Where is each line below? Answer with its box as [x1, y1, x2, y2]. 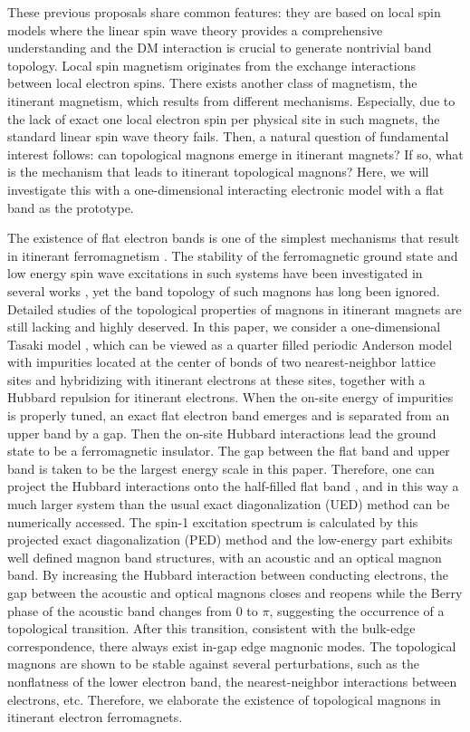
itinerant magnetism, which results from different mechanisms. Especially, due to [7, 91, 456, 110]
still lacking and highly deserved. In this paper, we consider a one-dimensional [7, 317, 441, 336]
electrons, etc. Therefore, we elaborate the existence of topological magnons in [7, 689, 441, 708]
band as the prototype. [7, 197, 134, 217]
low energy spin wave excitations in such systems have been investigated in [7, 264, 423, 283]
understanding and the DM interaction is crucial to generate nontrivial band [7, 38, 432, 57]
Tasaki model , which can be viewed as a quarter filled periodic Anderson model [7, 334, 453, 353]
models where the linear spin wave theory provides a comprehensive [7, 20, 383, 39]
